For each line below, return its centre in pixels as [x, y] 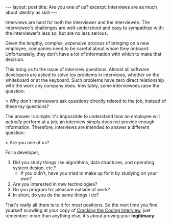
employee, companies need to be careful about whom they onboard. [77, 49]
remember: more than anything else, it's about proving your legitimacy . [80, 216]
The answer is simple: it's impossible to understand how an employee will [82, 116]
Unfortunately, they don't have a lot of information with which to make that [83, 54]
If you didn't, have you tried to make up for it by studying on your [89, 173]
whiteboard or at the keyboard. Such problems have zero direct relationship [85, 80]
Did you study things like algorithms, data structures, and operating [83, 162]
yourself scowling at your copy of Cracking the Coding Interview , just [78, 210]
